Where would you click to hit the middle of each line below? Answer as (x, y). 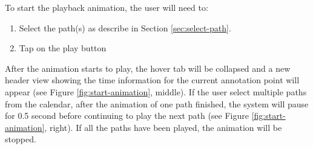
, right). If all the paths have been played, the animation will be (163, 127)
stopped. (21, 139)
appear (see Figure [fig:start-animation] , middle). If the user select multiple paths (156, 91)
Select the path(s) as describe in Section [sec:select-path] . (125, 27)
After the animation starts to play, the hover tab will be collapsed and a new (148, 68)
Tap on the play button (63, 48)
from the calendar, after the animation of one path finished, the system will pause (157, 103)
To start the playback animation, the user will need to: (107, 7)
